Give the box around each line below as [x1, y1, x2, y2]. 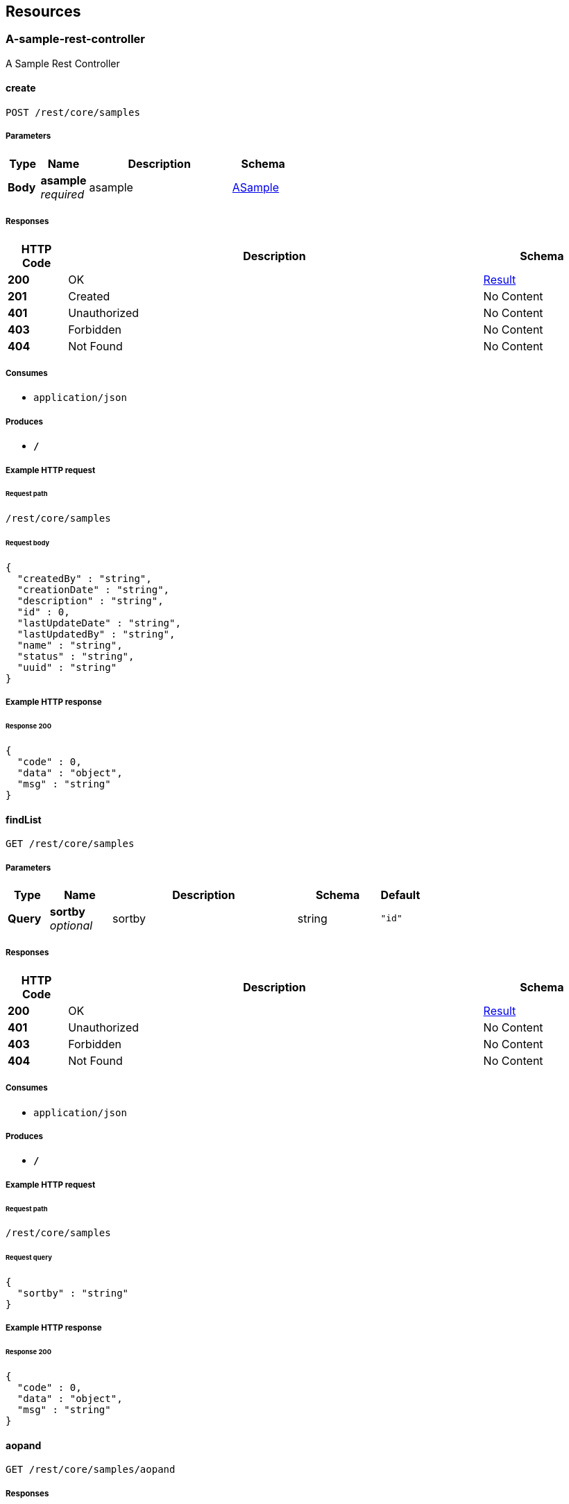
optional [49, 918, 93, 932]
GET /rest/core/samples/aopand [6, 1464, 176, 1476]
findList [6, 813, 42, 826]
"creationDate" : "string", [17, 583, 170, 595]
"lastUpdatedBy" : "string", [17, 628, 176, 640]
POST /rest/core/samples [6, 107, 140, 119]
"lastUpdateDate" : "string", [17, 617, 181, 629]
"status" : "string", [17, 650, 135, 662]
